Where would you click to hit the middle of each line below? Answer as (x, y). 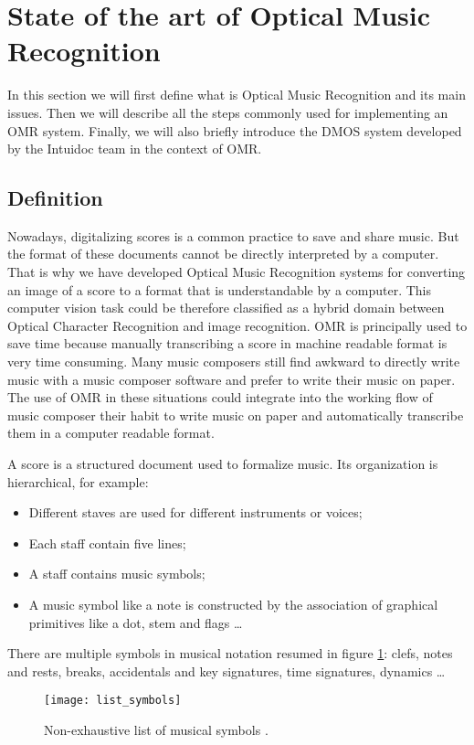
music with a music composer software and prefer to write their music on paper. (232, 379)
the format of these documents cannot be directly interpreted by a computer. (223, 254)
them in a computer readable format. (111, 433)
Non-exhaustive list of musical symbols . (156, 730)
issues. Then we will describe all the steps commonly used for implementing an (228, 112)
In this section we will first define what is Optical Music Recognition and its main (237, 95)
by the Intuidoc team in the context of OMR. (135, 149)
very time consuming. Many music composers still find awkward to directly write (234, 362)
